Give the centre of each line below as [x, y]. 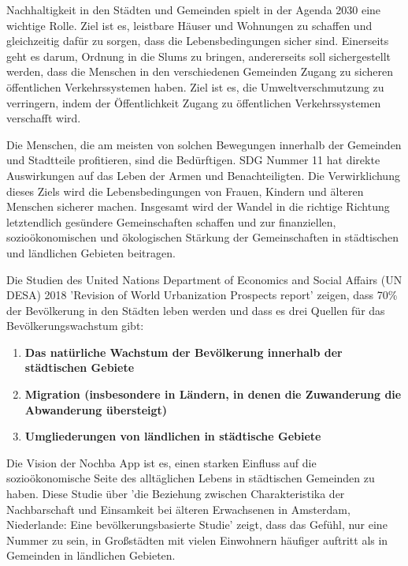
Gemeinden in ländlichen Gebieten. [91, 555]
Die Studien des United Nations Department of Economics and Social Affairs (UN [204, 279]
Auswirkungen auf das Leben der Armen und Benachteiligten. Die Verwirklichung [203, 175]
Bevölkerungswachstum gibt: [75, 326]
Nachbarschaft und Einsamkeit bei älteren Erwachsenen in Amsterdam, [178, 509]
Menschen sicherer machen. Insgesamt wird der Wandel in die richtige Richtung [198, 206]
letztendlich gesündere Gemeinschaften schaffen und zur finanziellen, [171, 221]
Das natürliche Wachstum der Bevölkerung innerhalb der [184, 352]
